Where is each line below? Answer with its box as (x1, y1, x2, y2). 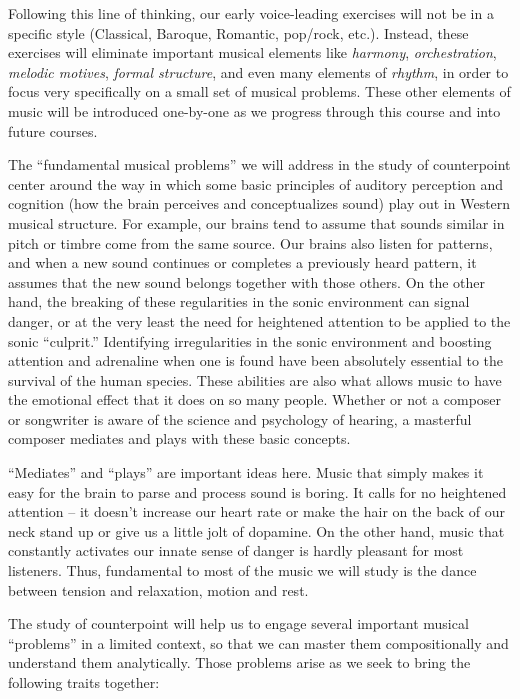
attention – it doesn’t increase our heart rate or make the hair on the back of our (8, 501, 506, 522)
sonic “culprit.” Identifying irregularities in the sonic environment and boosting (8, 330, 492, 351)
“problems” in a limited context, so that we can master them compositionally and (8, 632, 509, 653)
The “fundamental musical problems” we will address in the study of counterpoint (8, 154, 511, 175)
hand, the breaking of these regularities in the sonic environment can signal (8, 291, 470, 312)
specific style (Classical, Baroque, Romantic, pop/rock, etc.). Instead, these (8, 22, 469, 43)
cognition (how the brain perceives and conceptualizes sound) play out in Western (8, 193, 511, 214)
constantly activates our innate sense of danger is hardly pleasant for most (8, 540, 464, 561)
